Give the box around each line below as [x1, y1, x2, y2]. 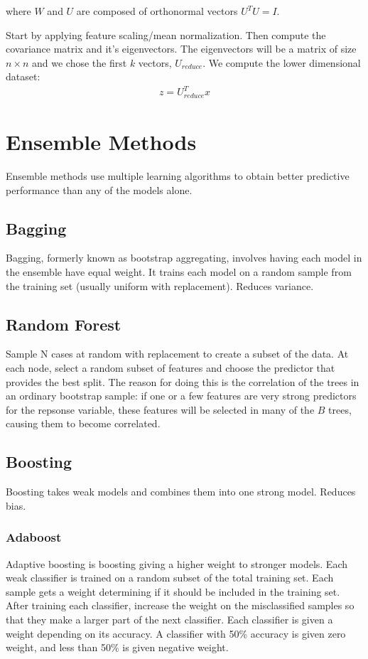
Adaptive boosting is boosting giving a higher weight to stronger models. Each [6, 556, 347, 571]
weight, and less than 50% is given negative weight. [6, 640, 229, 655]
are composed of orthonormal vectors [76, 4, 238, 18]
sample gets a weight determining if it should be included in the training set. [6, 584, 340, 599]
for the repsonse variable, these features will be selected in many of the [6, 402, 315, 417]
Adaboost [6, 528, 62, 546]
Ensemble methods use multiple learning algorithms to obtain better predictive [6, 168, 350, 183]
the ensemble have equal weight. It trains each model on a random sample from [6, 264, 352, 279]
